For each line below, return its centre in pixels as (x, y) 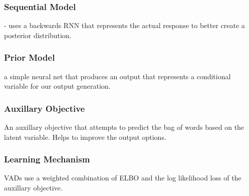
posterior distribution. (38, 35)
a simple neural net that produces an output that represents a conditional (117, 76)
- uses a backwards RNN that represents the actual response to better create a (124, 25)
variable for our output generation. (57, 86)
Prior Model (30, 57)
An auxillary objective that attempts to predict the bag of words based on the (124, 127)
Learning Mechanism (47, 159)
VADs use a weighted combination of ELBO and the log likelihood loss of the (123, 178)
